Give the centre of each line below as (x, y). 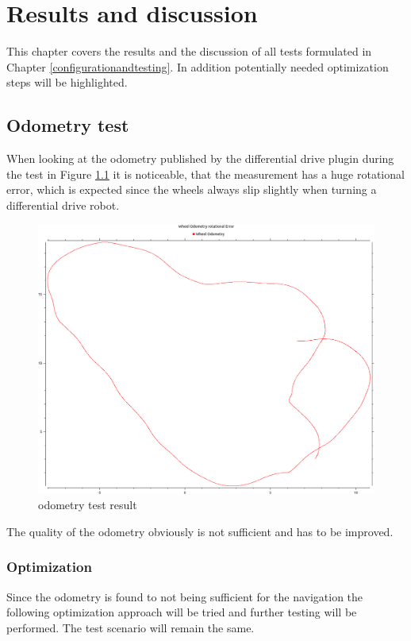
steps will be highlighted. (67, 82)
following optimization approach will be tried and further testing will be (182, 612)
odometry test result (88, 505)
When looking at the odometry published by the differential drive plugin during (200, 158)
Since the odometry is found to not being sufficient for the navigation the (185, 596)
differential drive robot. (63, 205)
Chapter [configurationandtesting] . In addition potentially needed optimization (198, 66)
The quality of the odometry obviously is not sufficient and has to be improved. (200, 531)
